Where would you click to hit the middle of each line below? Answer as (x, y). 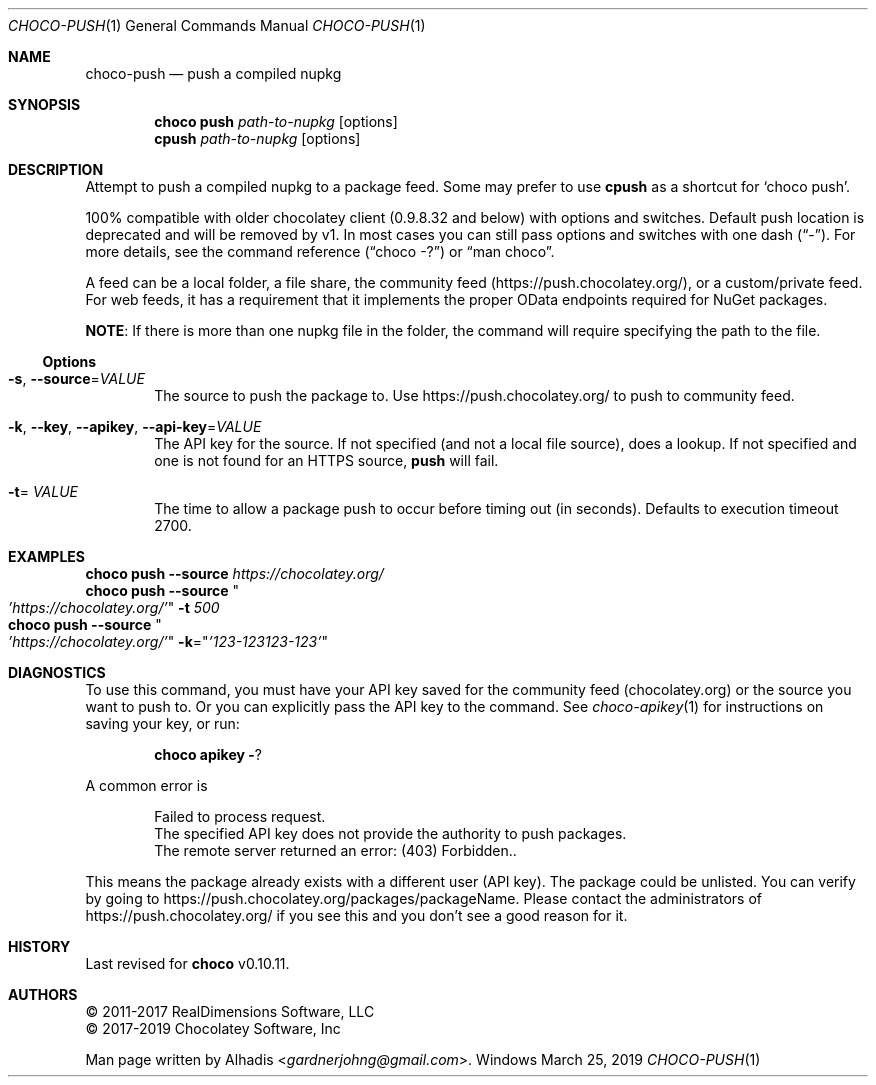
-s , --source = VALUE (76, 378)
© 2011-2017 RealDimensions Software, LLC (230, 1011)
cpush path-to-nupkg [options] (257, 138)
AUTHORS (43, 994)
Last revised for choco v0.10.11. (187, 963)
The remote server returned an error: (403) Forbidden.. (335, 850)
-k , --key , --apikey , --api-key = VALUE (135, 426)
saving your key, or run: (162, 723)
